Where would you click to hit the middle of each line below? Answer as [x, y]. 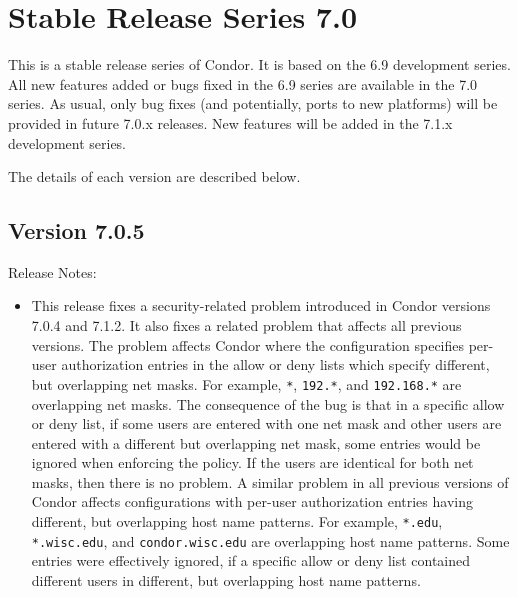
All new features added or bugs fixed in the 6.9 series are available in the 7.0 [243, 83]
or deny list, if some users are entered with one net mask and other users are [266, 423]
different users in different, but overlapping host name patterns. [226, 579]
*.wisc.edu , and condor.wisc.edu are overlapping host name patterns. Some [270, 540]
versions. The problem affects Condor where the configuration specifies [248, 344]
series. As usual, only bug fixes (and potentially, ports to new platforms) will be [253, 103]
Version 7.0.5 [76, 230]
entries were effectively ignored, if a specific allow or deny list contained [251, 560]
